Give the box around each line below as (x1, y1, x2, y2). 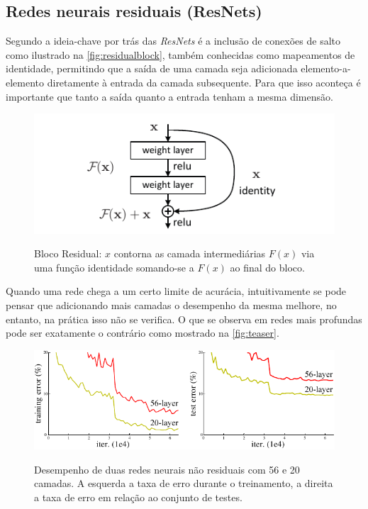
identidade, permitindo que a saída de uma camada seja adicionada (6, 61, 298, 76)
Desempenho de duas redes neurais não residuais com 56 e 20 (34, 462, 300, 476)
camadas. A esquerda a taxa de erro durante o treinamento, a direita (34, 476, 333, 491)
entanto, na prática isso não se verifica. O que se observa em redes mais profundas (6, 311, 362, 326)
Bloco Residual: (34, 246, 102, 261)
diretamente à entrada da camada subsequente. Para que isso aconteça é (47, 74, 361, 89)
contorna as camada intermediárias (113, 246, 266, 261)
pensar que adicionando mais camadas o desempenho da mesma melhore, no (6, 297, 337, 312)
